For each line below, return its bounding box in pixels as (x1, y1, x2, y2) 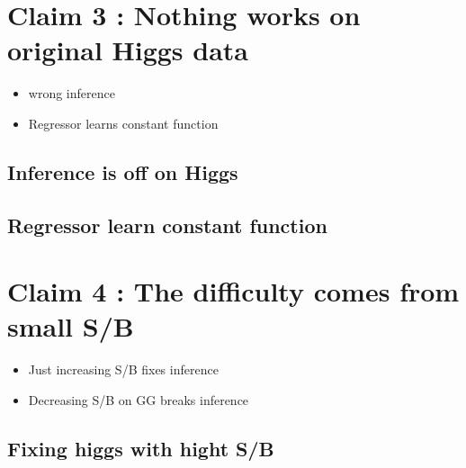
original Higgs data (7, 31, 249, 68)
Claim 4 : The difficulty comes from (7, 273, 460, 310)
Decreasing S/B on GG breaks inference (28, 390, 249, 409)
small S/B (7, 308, 134, 345)
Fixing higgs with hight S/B (7, 434, 274, 462)
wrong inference (28, 84, 115, 103)
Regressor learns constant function (28, 113, 219, 132)
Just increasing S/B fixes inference (28, 360, 219, 379)
